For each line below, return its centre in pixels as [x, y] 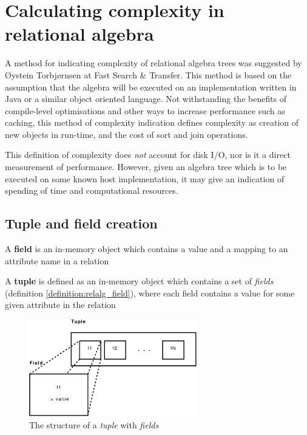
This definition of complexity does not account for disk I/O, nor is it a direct [148, 155]
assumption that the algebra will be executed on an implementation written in [151, 87]
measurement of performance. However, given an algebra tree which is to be [146, 167]
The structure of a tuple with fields [94, 424]
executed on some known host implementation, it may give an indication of [145, 178]
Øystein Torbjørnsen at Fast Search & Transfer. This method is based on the [148, 74]
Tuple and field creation [81, 223]
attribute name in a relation [57, 260]
